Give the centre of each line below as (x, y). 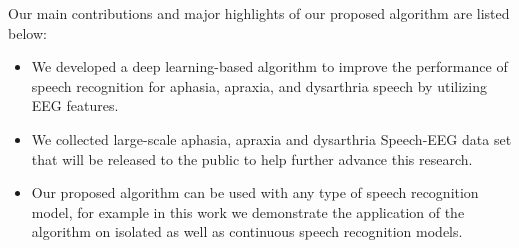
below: (27, 32)
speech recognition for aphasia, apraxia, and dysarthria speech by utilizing (259, 85)
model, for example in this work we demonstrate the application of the (248, 211)
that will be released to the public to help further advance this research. (252, 158)
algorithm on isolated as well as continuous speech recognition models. (247, 231)
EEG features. (75, 105)
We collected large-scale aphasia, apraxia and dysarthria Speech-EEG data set (271, 138)
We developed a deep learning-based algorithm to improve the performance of (269, 66)
